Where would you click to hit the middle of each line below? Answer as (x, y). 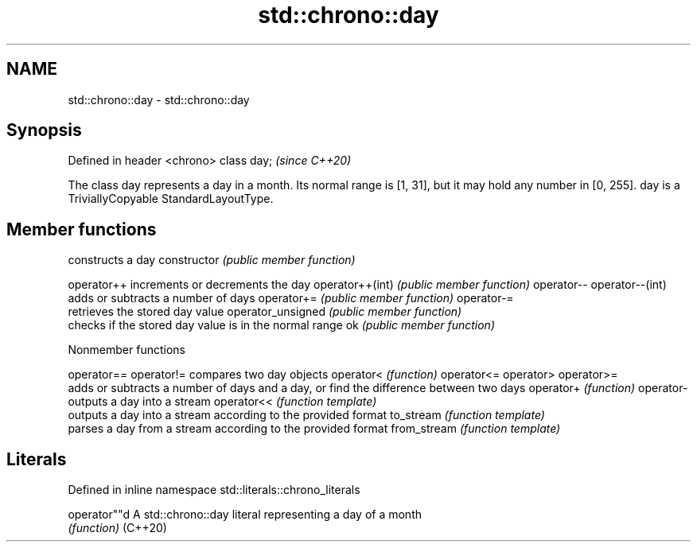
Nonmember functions (127, 350)
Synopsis (44, 130)
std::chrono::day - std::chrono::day (159, 99)
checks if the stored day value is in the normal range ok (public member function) (281, 325)
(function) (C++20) (117, 528)
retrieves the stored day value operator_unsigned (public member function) (265, 312)
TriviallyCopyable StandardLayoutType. (171, 199)
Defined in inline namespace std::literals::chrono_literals (214, 490)
